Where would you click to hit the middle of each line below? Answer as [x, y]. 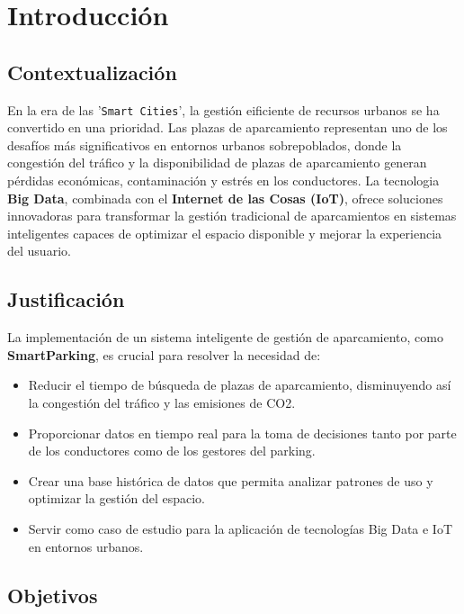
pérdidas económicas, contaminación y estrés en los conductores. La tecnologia [223, 181]
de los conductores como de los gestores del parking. [172, 451]
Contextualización [92, 72]
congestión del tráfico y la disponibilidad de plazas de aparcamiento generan [217, 163]
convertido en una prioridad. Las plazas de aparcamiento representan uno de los [228, 127]
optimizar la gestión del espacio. [116, 498]
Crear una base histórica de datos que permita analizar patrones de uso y [231, 480]
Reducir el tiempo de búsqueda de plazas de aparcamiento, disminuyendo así [240, 385]
